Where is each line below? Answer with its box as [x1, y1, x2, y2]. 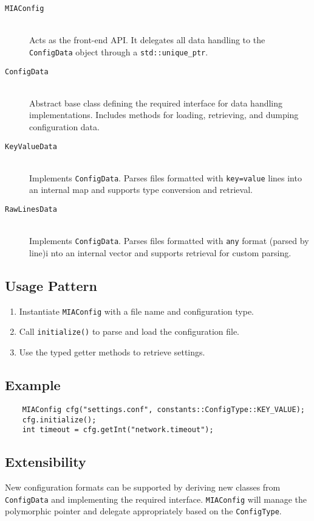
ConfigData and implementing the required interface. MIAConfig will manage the [5, 492, 307, 505]
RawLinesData [5, 205, 57, 214]
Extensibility [5, 452, 86, 471]
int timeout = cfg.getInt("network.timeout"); [22, 425, 214, 435]
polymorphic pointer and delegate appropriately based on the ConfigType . [5, 505, 282, 517]
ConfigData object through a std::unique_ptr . [29, 45, 208, 58]
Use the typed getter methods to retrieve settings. [19, 346, 205, 358]
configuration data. [29, 120, 100, 133]
